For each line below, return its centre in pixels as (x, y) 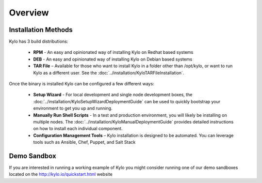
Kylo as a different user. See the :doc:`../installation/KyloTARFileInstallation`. (109, 73)
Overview (29, 13)
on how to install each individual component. (78, 129)
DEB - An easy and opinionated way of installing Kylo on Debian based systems (113, 59)
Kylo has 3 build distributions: (39, 42)
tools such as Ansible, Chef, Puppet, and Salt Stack (84, 142)
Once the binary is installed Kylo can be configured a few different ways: (82, 84)
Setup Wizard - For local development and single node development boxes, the (113, 95)
